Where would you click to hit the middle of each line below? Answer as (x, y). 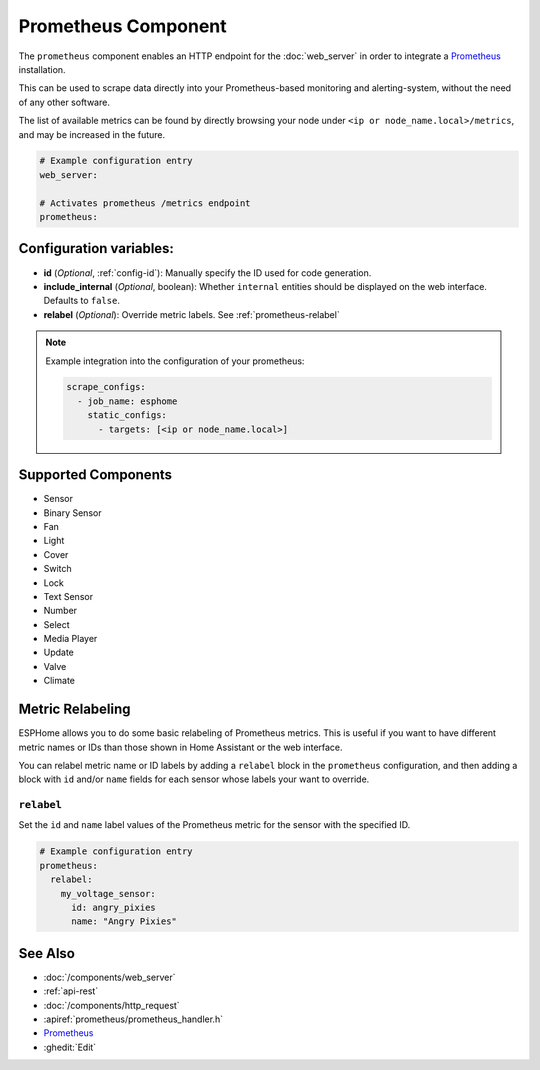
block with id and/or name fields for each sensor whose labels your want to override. (194, 779)
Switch (57, 569)
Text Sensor (68, 596)
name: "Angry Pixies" (124, 921)
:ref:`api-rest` (71, 991)
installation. (42, 69)
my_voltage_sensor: (108, 893)
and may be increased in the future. (92, 134)
